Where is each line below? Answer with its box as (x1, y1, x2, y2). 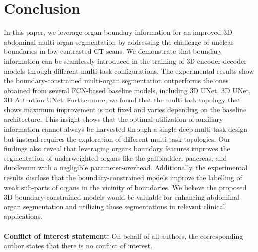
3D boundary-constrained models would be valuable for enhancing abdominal (4, 192, 239, 202)
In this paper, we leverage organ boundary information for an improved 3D (4, 27, 232, 37)
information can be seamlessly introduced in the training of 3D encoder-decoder (4, 55, 247, 66)
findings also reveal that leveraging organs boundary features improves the (4, 143, 230, 153)
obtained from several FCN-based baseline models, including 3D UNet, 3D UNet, (4, 85, 251, 95)
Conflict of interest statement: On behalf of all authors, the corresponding (4, 230, 243, 241)
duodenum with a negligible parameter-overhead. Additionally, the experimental (4, 162, 248, 173)
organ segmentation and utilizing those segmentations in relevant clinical (4, 201, 225, 211)
